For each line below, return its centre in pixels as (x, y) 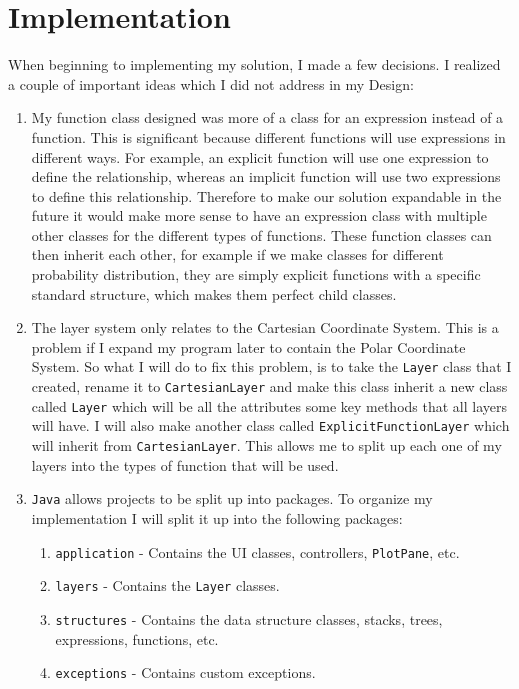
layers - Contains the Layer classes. (167, 585)
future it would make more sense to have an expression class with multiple (259, 215)
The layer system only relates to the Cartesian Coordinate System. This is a (265, 327)
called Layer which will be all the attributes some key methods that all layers (269, 405)
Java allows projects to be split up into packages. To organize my (232, 498)
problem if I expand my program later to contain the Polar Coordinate (248, 346)
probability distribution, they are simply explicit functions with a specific (256, 274)
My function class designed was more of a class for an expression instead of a (267, 117)
